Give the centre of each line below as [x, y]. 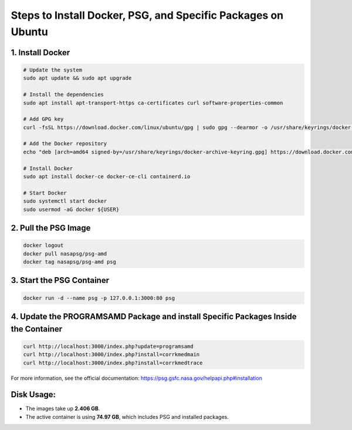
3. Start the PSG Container [60, 280]
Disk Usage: [33, 395]
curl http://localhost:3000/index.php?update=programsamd [108, 346]
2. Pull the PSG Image [51, 228]
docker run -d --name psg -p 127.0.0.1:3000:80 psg [99, 298]
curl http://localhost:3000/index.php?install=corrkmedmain [111, 355]
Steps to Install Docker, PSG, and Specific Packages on [147, 15]
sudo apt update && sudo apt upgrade [77, 78]
